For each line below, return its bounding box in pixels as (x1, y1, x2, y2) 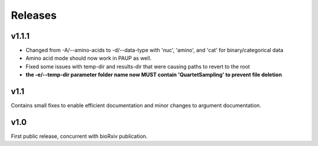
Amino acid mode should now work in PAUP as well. (25, 55, 152, 62)
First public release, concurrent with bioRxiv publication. (11, 133, 148, 140)
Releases (11, 9, 57, 22)
